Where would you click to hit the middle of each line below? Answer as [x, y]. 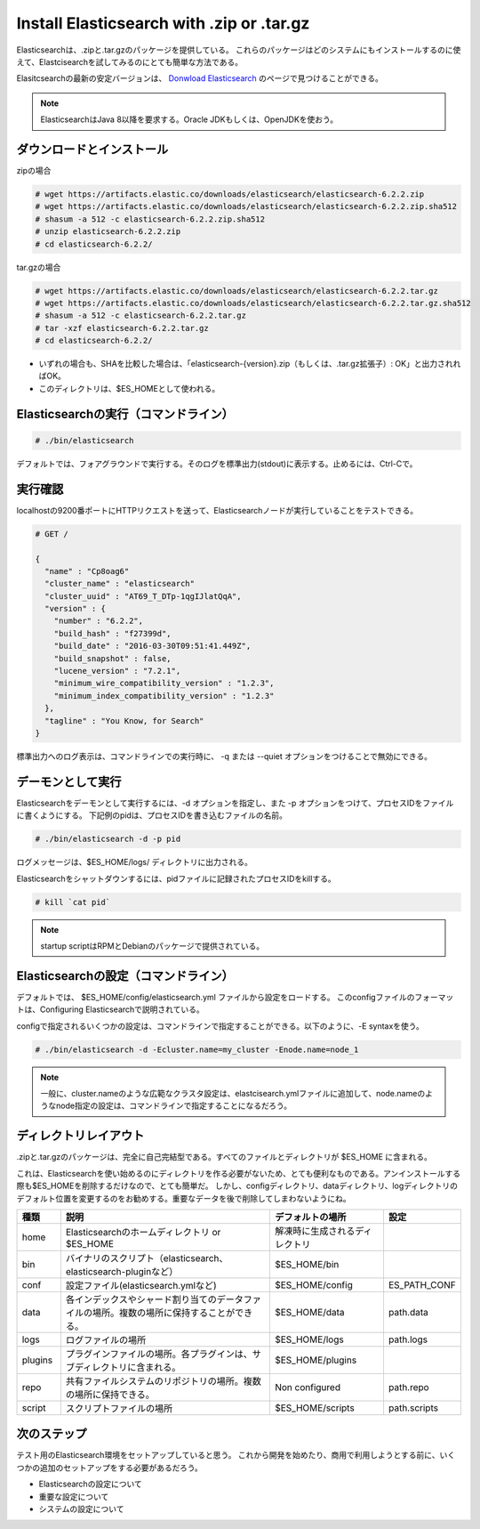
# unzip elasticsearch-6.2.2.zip [108, 232]
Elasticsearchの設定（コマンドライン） [125, 976]
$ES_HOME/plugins [316, 1360]
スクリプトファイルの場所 [119, 1408]
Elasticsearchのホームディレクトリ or [143, 1232]
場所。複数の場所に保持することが [164, 1313]
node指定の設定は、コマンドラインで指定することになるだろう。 [174, 1106]
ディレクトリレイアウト [80, 1136]
